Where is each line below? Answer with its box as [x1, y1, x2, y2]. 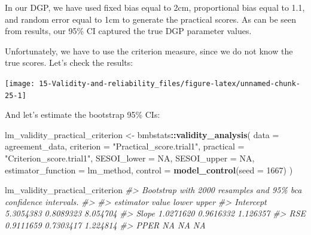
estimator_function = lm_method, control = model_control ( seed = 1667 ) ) [5, 163, 293, 176]
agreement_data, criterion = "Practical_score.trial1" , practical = [5, 140, 245, 152]
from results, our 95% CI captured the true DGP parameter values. [5, 25, 252, 37]
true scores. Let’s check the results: [5, 56, 133, 69]
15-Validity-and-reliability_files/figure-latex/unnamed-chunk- [39, 79, 300, 88]
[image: [5, 79, 35, 88]
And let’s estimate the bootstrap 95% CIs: [5, 108, 160, 121]
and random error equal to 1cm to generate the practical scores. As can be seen [5, 13, 297, 25]
